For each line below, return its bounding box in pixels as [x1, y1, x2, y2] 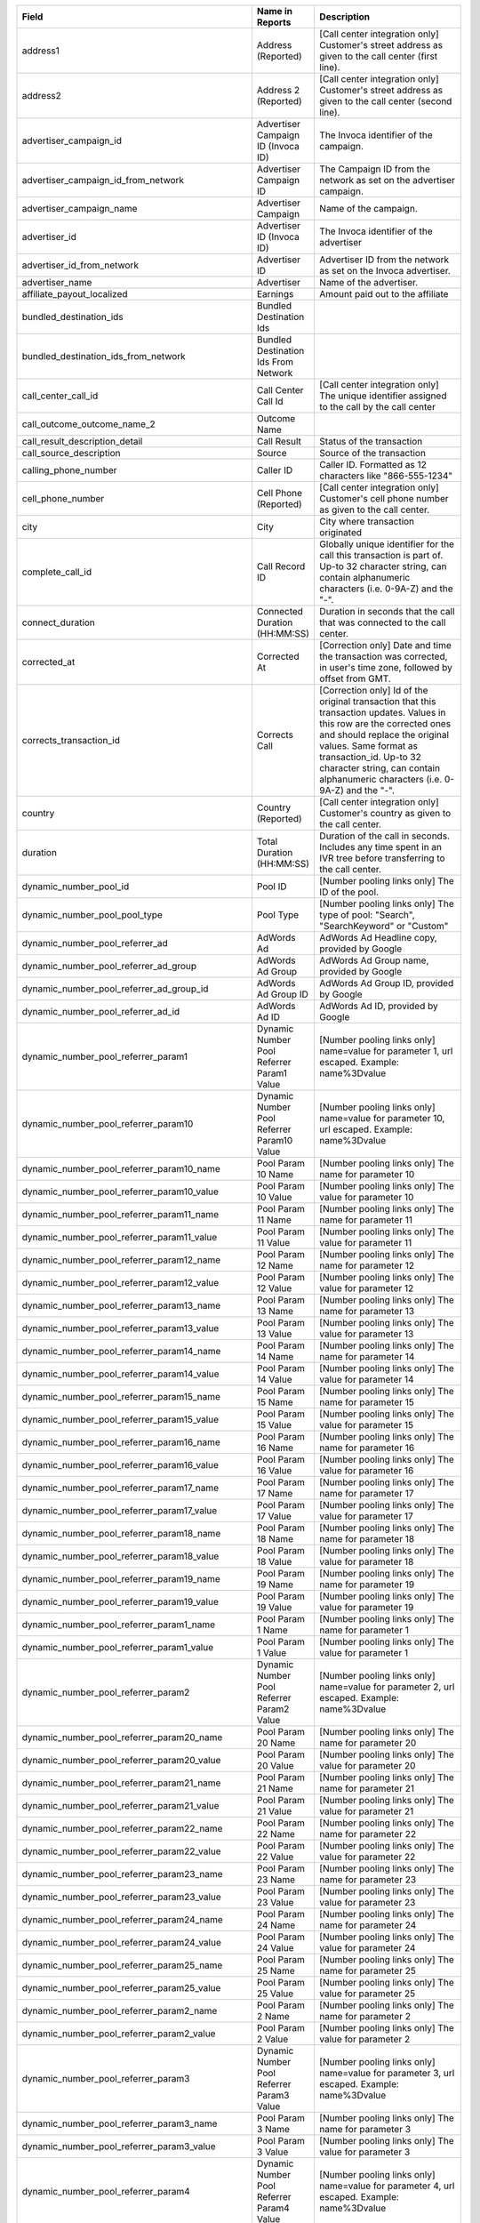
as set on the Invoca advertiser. [319, 265, 451, 277]
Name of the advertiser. [319, 277, 419, 288]
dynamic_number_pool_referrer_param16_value [21, 1459, 220, 1471]
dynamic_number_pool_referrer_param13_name [21, 1299, 221, 1312]
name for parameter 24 [319, 1919, 417, 1931]
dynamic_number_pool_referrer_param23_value [21, 1890, 221, 1903]
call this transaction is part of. [319, 550, 444, 561]
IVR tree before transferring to [319, 852, 445, 864]
